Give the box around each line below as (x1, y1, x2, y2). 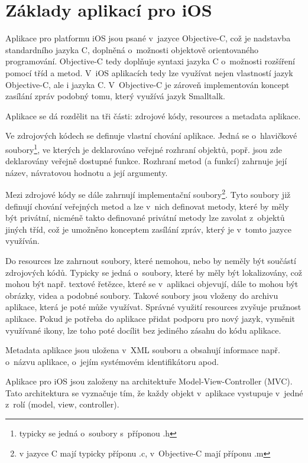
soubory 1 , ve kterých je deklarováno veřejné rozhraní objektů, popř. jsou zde (5, 141, 282, 155)
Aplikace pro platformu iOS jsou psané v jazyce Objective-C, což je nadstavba (5, 32, 291, 44)
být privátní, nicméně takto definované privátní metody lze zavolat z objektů (5, 211, 285, 224)
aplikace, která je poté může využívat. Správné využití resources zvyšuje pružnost (5, 301, 301, 313)
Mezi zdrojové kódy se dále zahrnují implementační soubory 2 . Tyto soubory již (5, 187, 291, 200)
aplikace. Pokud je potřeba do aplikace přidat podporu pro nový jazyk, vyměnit (5, 312, 296, 324)
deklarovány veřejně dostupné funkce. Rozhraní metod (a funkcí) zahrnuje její (5, 155, 287, 167)
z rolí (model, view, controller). (5, 398, 119, 410)
